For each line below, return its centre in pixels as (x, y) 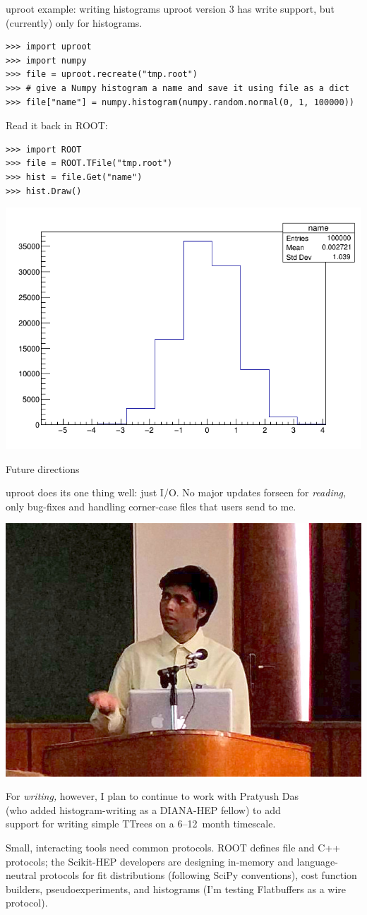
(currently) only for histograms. (74, 22)
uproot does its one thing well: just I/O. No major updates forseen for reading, (176, 492)
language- (317, 861)
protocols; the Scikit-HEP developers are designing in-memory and (150, 861)
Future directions (43, 468)
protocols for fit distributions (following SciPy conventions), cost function (198, 875)
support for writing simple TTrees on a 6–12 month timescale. (141, 824)
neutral (21, 875)
